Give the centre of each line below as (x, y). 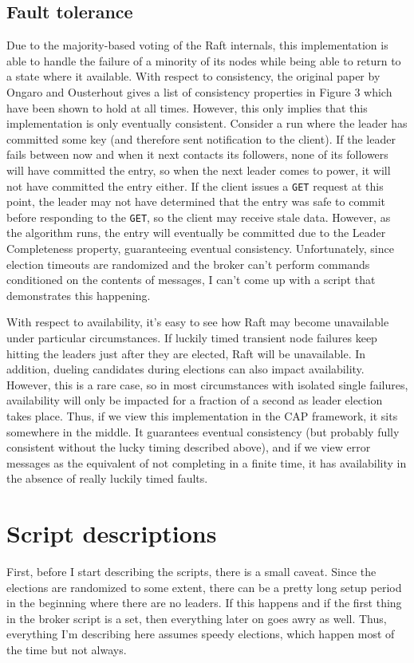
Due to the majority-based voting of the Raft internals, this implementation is (197, 45)
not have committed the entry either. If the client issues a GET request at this (195, 185)
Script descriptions (112, 533)
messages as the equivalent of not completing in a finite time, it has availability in (207, 462)
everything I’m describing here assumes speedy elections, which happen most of (201, 634)
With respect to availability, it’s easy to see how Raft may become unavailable (198, 322)
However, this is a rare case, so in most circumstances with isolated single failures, (207, 384)
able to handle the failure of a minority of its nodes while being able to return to (204, 60)
